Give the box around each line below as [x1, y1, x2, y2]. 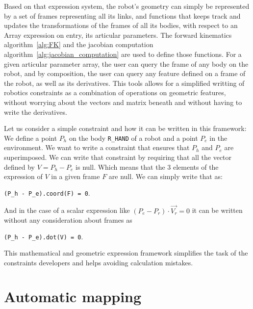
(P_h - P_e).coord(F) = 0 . [4, 187, 90, 198]
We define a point [4, 132, 57, 143]
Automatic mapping [4, 286, 142, 306]
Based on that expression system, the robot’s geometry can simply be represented [4, 1, 250, 11]
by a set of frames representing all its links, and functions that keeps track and [4, 10, 241, 21]
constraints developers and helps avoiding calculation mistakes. [4, 257, 193, 268]
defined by [4, 161, 35, 172]
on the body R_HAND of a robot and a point [69, 132, 198, 143]
